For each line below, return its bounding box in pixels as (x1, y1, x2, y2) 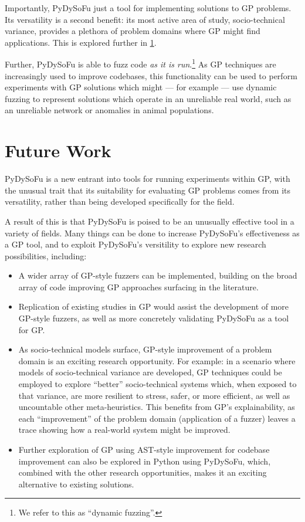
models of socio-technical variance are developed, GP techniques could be (18, 366, 282, 378)
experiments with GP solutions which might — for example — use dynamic (5, 81, 277, 93)
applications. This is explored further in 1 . (5, 36, 157, 48)
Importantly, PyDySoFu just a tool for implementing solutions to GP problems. (5, 2, 292, 13)
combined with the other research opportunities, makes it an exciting (18, 466, 267, 479)
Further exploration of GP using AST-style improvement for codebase (18, 443, 270, 455)
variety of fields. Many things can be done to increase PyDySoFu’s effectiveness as (5, 226, 300, 239)
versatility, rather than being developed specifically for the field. (5, 195, 235, 208)
